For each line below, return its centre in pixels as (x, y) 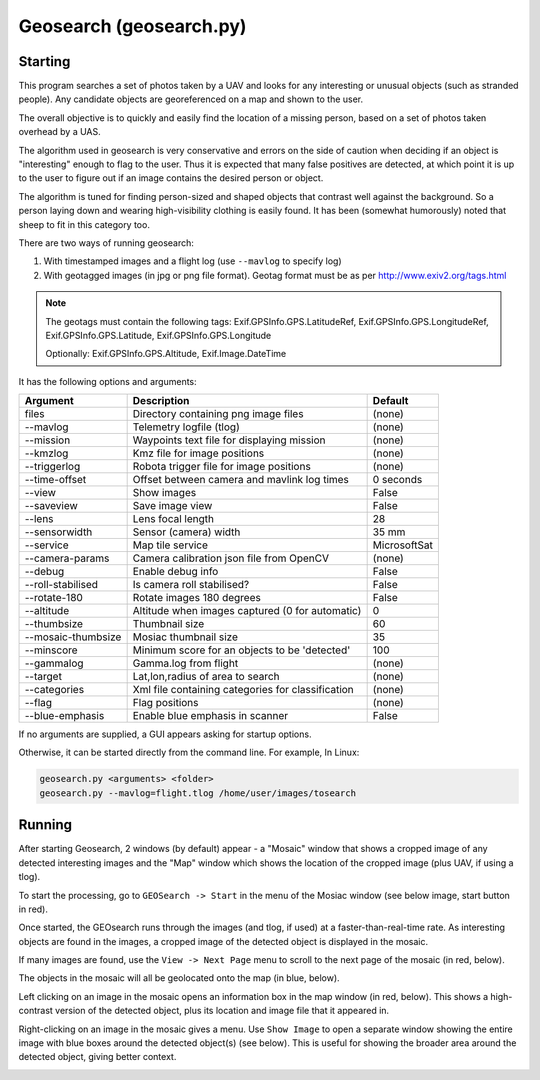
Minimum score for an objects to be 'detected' (241, 650)
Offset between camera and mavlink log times (241, 480)
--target (43, 677)
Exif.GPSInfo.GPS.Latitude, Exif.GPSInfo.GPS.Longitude (158, 335)
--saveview (51, 506)
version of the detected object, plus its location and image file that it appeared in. (222, 1011)
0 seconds (397, 480)
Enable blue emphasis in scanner (210, 716)
